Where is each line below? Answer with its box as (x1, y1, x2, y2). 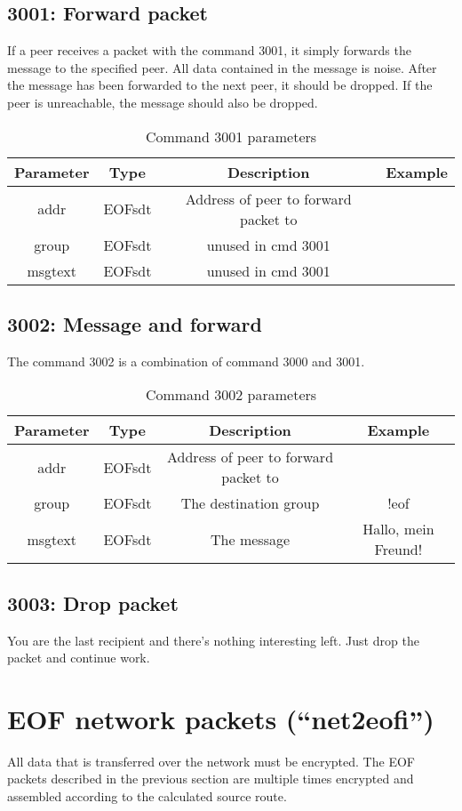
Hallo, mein (362, 518, 434, 540)
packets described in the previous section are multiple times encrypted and (7, 769, 414, 788)
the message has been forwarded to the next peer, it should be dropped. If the (7, 76, 433, 94)
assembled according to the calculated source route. (7, 787, 287, 806)
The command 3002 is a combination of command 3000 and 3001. (7, 351, 365, 370)
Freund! (374, 539, 423, 560)
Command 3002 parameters (145, 384, 317, 405)
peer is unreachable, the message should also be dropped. (7, 92, 318, 111)
